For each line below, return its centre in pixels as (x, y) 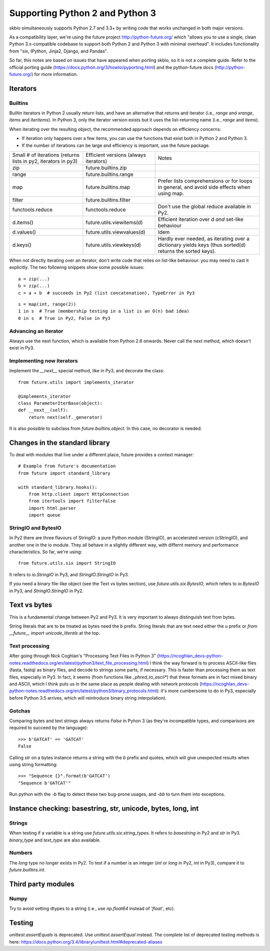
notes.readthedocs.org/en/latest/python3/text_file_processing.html (78, 663)
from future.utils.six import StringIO (67, 563)
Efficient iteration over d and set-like (200, 219)
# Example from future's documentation (67, 466)
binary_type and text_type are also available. (55, 840)
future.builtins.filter (108, 200)
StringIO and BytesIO (35, 528)
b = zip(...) (34, 286)
